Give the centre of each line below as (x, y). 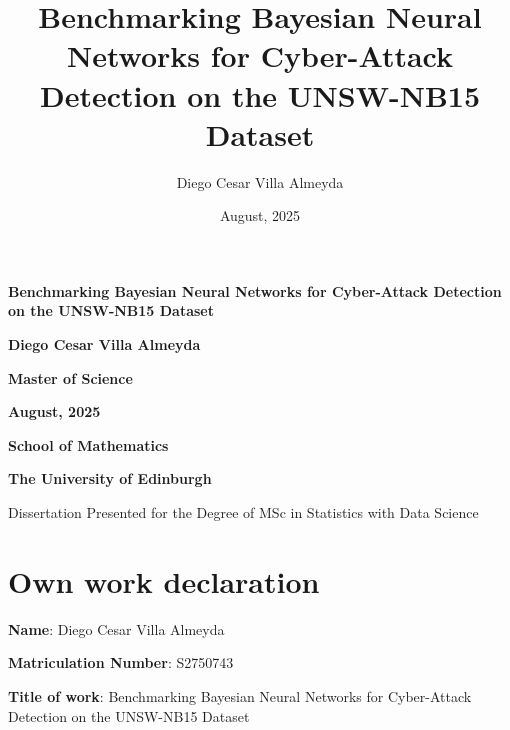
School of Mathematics (88, 444)
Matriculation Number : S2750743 (121, 662)
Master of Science (70, 377)
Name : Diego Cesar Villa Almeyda (116, 628)
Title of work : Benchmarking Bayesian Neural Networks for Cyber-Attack (240, 695)
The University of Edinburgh (110, 478)
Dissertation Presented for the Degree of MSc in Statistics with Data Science (243, 512)
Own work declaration (164, 580)
